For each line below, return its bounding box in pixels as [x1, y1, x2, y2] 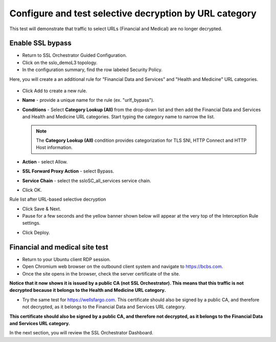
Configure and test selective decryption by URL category [9, 8, 257, 19]
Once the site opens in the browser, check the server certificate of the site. [22, 270, 180, 276]
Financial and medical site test [9, 243, 108, 251]
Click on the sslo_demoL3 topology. [22, 59, 98, 66]
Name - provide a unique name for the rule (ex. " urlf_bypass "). [22, 97, 154, 103]
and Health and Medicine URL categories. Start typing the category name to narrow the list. [22, 114, 215, 120]
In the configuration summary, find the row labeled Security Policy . [22, 67, 163, 73]
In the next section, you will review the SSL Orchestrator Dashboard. [9, 330, 153, 336]
